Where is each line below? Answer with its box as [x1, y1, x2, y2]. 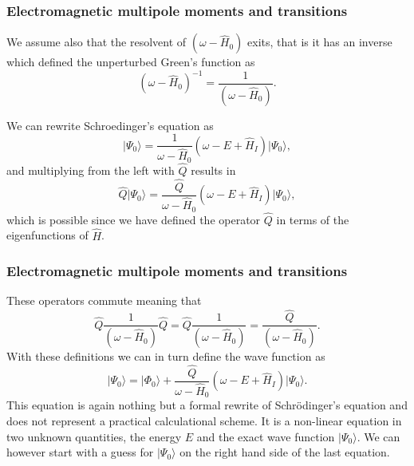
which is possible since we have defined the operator [6, 211, 261, 227]
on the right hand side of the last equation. [179, 444, 390, 460]
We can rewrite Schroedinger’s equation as [6, 116, 214, 133]
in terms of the [276, 211, 349, 227]
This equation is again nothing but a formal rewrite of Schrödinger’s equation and [6, 397, 408, 413]
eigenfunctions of [6, 227, 89, 243]
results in [191, 162, 236, 179]
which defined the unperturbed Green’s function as [6, 53, 255, 70]
